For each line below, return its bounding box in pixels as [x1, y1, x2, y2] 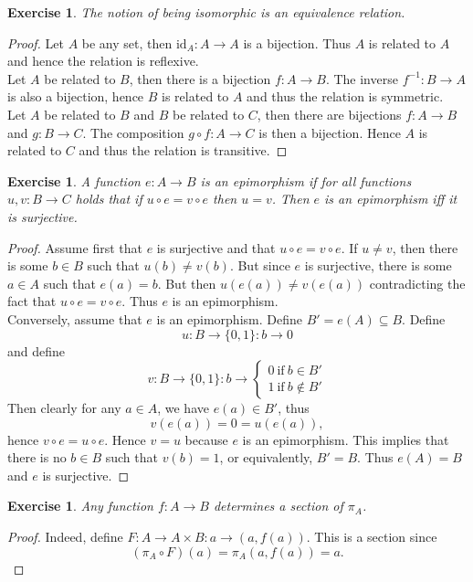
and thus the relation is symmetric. [247, 87, 444, 106]
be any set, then [81, 33, 173, 52]
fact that [7, 291, 57, 311]
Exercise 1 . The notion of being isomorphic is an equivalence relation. [7, 3, 405, 21]
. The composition [82, 122, 184, 142]
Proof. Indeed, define [7, 527, 123, 546]
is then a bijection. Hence [258, 122, 401, 142]
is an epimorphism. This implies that [242, 429, 449, 449]
